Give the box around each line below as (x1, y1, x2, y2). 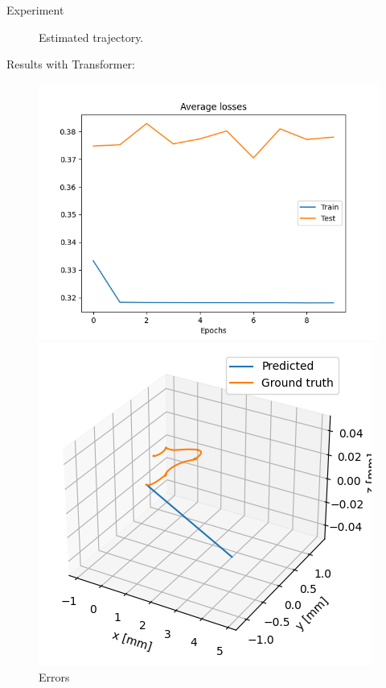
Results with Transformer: (6, 56, 135, 73)
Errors (39, 668, 70, 685)
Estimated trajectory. (39, 28, 144, 45)
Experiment (6, 2, 64, 18)
